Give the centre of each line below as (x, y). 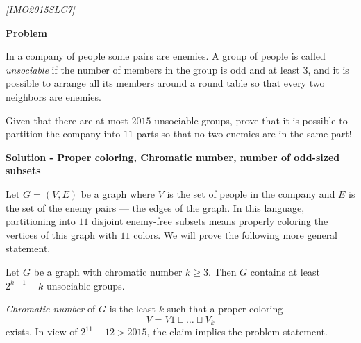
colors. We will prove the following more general (236, 234)
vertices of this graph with (61, 234)
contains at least (285, 271)
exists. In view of (42, 332)
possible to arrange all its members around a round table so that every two (165, 83)
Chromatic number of (51, 309)
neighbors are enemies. (53, 96)
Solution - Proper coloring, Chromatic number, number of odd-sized (173, 157)
